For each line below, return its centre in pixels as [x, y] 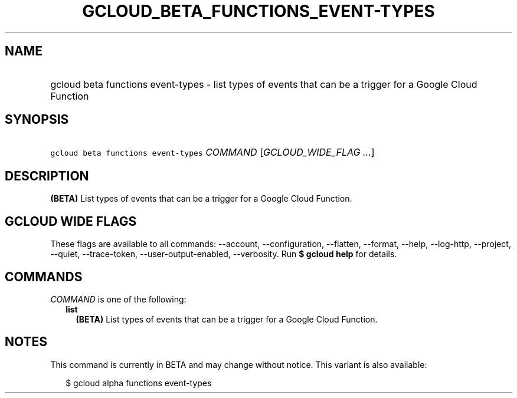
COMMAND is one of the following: [118, 299]
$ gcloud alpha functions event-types [139, 383]
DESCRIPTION [47, 176]
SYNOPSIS [37, 120]
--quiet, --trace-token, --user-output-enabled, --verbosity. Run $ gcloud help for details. [224, 254]
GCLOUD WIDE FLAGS [71, 221]
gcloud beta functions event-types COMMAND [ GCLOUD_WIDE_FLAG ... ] [212, 152]
